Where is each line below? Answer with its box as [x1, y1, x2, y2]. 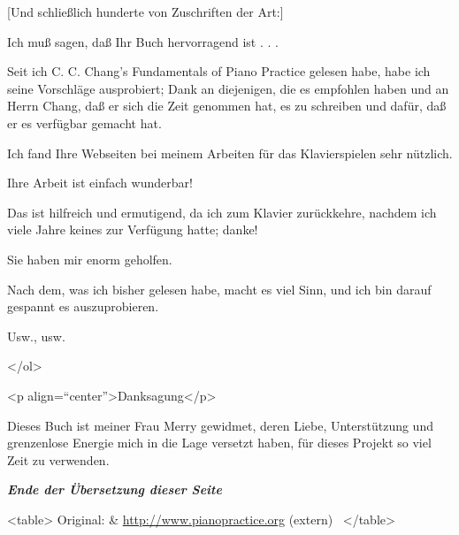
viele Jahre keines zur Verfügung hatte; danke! [7, 220, 258, 239]
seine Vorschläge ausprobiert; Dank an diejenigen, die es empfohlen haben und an [7, 79, 449, 97]
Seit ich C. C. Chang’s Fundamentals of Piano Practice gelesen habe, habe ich [7, 62, 431, 80]
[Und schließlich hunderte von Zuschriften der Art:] [7, 3, 284, 20]
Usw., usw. [7, 326, 65, 345]
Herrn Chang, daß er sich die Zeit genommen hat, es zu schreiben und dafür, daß [7, 96, 447, 115]
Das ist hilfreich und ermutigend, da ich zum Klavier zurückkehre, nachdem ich [7, 203, 437, 221]
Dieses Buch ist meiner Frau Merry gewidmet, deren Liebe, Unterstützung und [7, 416, 433, 434]
